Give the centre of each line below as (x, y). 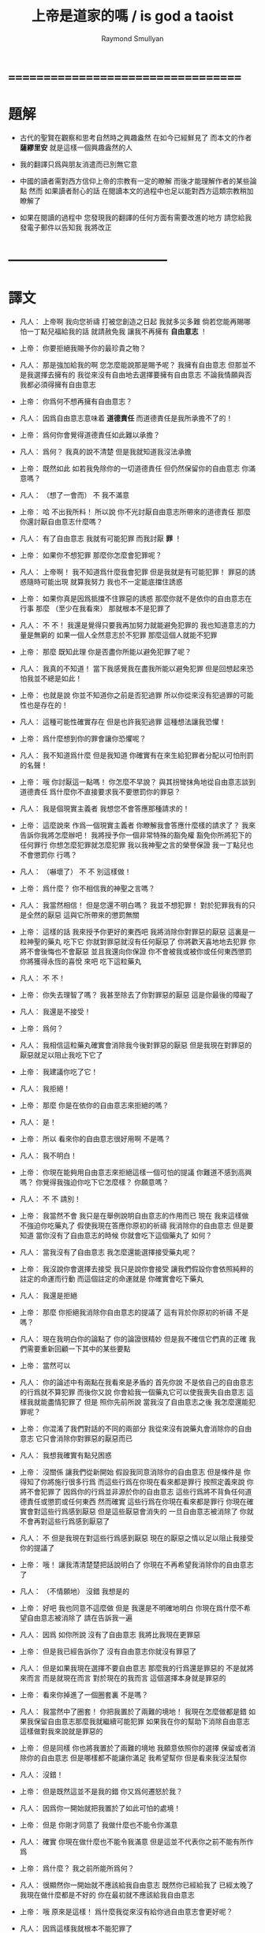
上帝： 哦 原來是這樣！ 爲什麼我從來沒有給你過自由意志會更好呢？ (126, 1912)
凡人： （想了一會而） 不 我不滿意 (75, 495)
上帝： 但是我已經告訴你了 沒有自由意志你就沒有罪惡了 (108, 1651)
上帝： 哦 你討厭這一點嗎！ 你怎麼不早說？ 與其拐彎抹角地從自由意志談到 (138, 782)
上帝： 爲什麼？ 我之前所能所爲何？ (77, 1868)
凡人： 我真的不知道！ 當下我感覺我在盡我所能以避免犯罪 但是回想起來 (133, 668)
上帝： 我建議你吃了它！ (59, 1072)
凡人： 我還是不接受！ (55, 1011)
